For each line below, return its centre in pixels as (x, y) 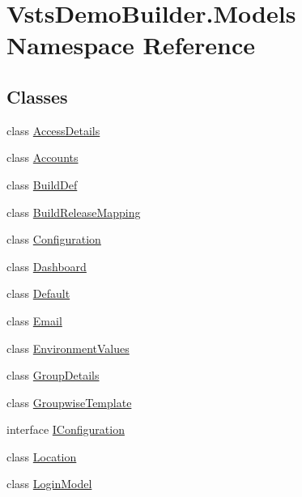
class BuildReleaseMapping (74, 212)
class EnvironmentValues (68, 348)
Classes (37, 96)
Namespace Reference (131, 45)
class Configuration (54, 239)
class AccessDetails (53, 130)
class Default (38, 293)
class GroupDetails (53, 375)
